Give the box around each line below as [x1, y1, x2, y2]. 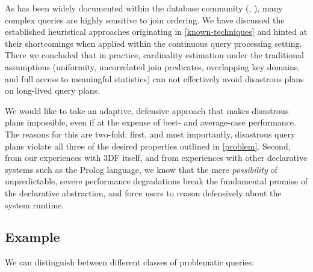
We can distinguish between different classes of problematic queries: [5, 256, 254, 268]
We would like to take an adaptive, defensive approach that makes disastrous [5, 104, 289, 116]
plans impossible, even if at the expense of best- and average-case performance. [5, 116, 296, 128]
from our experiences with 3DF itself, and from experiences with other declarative [5, 151, 308, 164]
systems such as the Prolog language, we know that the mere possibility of [5, 163, 277, 175]
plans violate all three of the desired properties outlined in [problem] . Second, [5, 139, 291, 152]
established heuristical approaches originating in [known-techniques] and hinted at [5, 25, 308, 38]
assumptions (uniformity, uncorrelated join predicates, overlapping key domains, [5, 60, 300, 73]
